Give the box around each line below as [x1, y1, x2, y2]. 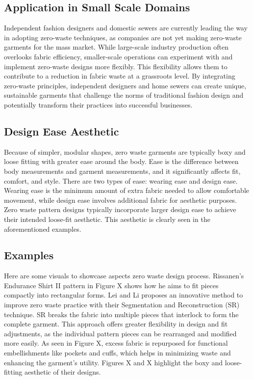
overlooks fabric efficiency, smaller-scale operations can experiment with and [4, 51, 233, 61]
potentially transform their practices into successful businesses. [4, 99, 193, 109]
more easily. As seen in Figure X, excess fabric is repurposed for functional [4, 338, 228, 348]
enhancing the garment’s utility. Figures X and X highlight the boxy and [4, 357, 223, 367]
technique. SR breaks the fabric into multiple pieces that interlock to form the [4, 309, 239, 319]
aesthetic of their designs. [25, 367, 101, 377]
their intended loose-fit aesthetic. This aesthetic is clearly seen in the [4, 214, 210, 224]
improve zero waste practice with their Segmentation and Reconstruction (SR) [4, 299, 240, 310]
